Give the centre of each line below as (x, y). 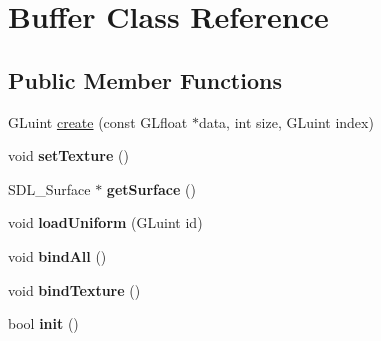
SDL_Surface (49, 188)
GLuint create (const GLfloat (98, 121)
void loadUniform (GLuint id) (105, 222)
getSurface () (151, 188)
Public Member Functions (145, 79)
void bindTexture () (74, 289)
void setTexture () (68, 155)
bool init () (43, 323)
